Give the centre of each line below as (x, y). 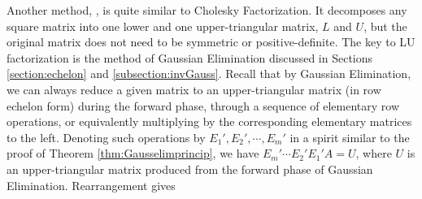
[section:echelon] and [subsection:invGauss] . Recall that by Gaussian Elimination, (209, 74)
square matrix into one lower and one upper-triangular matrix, (163, 26)
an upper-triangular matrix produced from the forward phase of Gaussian (190, 169)
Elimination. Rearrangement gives (91, 185)
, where (374, 153)
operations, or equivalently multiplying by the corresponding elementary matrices (209, 121)
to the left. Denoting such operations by (106, 137)
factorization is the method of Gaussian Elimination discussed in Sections (190, 57)
